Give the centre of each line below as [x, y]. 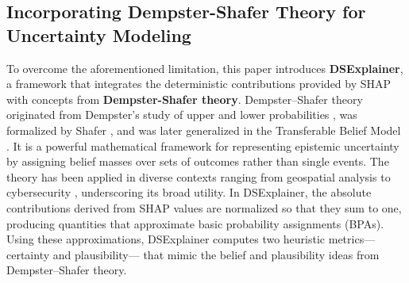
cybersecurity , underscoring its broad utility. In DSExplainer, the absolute [189, 192]
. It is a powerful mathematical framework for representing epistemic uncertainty [203, 145]
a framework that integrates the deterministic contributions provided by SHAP [199, 84]
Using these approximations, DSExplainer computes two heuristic [166, 239]
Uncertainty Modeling [99, 34]
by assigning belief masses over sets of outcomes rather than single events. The [198, 161]
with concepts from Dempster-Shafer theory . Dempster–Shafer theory [185, 99]
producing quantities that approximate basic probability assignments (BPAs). [195, 223]
